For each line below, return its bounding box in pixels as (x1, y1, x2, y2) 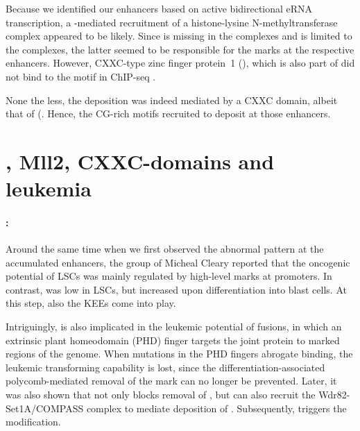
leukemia (6, 174, 92, 203)
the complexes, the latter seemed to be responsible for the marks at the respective (6, 42, 354, 56)
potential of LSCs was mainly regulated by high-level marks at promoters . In (6, 269, 332, 283)
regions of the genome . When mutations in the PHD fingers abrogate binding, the (6, 346, 353, 361)
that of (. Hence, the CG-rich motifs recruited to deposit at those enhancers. (6, 106, 331, 121)
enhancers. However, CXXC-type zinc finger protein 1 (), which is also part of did (6, 56, 355, 70)
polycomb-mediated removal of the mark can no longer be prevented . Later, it (6, 373, 337, 388)
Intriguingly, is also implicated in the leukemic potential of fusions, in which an (6, 319, 342, 334)
